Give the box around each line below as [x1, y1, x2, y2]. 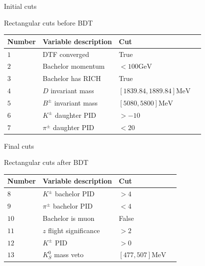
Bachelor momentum [42, 61, 105, 71]
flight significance [48, 225, 100, 235]
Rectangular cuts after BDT [4, 157, 89, 167]
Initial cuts [4, 1, 37, 11]
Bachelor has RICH [42, 73, 101, 83]
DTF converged [42, 49, 89, 59]
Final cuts [4, 140, 34, 151]
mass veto [54, 249, 84, 260]
